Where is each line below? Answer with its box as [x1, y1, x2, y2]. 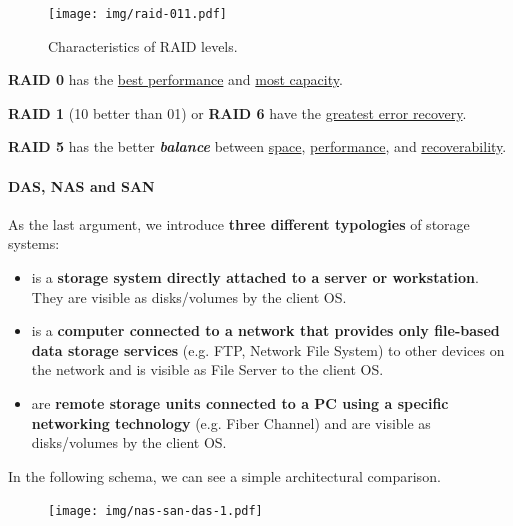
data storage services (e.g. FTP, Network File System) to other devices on [31, 339, 505, 360]
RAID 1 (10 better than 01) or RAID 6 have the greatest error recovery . [8, 102, 467, 123]
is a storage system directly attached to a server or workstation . [31, 267, 479, 288]
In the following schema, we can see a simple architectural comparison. [8, 465, 441, 486]
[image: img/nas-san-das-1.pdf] [48, 504, 263, 519]
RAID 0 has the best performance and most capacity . [8, 69, 343, 90]
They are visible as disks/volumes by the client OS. [31, 286, 347, 307]
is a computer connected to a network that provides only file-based [31, 320, 500, 341]
